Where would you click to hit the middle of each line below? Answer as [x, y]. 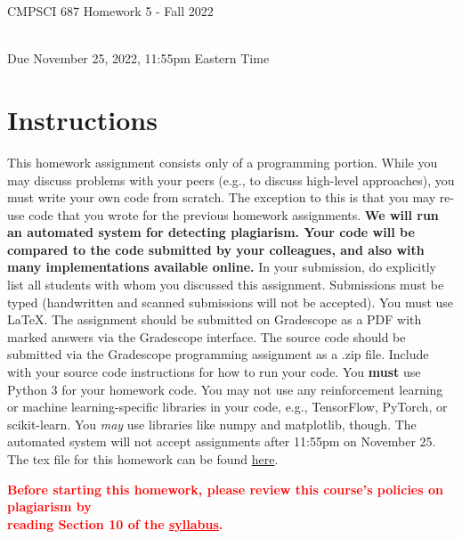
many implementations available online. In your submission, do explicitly [222, 267]
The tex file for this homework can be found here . [143, 459]
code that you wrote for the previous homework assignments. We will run [234, 214]
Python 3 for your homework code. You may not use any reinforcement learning [225, 389]
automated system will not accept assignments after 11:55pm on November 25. [222, 441]
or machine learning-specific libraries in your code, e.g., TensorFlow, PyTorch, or [227, 407]
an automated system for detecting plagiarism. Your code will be [211, 232]
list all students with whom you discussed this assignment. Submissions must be [226, 285]
